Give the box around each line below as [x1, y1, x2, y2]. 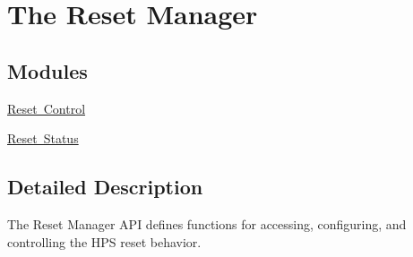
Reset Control [7, 99, 86, 117]
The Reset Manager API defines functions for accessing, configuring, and [7, 214, 407, 233]
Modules [7, 56, 88, 84]
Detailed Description [7, 173, 203, 201]
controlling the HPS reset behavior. [7, 232, 202, 251]
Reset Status [7, 129, 79, 148]
